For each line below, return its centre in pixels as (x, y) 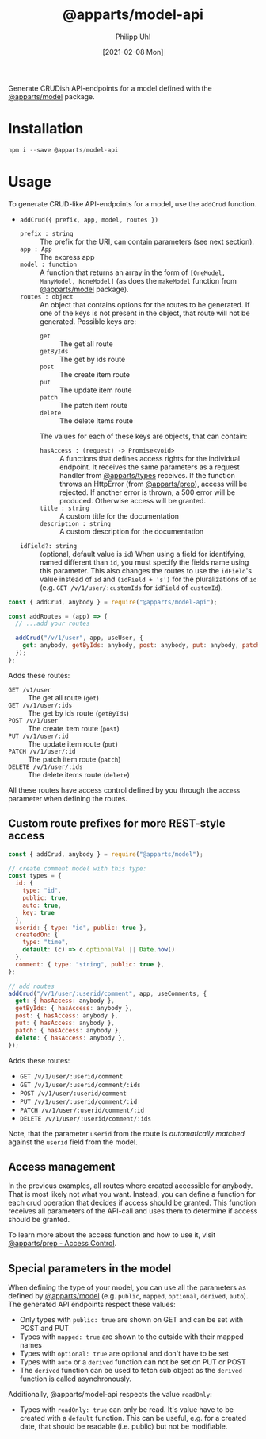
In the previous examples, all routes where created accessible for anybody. (131, 1186)
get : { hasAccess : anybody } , (65, 1001)
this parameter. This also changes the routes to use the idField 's (145, 570)
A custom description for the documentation (131, 531)
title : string (65, 508)
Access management (62, 1166)
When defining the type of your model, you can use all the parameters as (127, 1287)
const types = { (35, 876)
